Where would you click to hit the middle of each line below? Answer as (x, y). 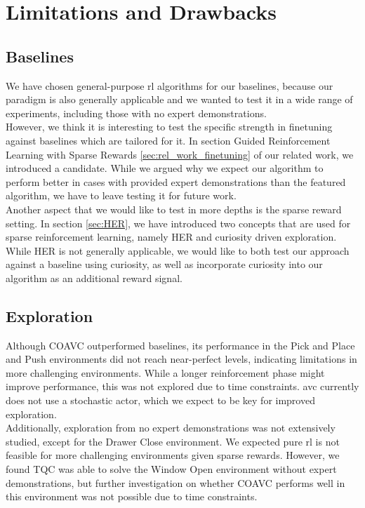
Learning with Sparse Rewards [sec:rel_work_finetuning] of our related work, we (180, 154)
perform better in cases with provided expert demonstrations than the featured (176, 181)
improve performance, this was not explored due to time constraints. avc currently (182, 386)
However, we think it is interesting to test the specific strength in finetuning (169, 127)
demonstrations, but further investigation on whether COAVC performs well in (175, 482)
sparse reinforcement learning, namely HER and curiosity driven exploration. (171, 237)
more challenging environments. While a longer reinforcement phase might (165, 372)
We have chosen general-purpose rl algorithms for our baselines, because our (170, 85)
